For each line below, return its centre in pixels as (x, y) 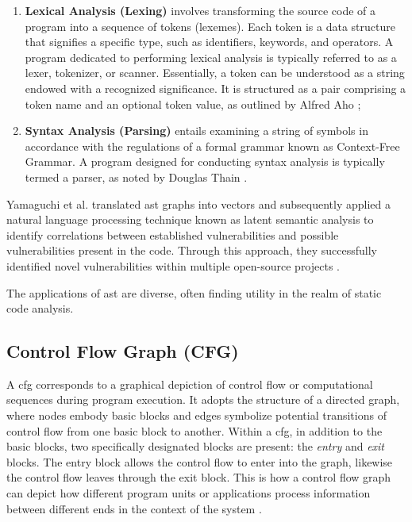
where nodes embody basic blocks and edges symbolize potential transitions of (196, 415)
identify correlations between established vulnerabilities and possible (173, 234)
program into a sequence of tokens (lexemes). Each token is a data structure (210, 26)
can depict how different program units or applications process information (189, 493)
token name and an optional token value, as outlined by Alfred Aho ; (193, 104)
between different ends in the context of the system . (134, 508)
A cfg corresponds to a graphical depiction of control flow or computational (190, 384)
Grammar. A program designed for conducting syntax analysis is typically (205, 161)
